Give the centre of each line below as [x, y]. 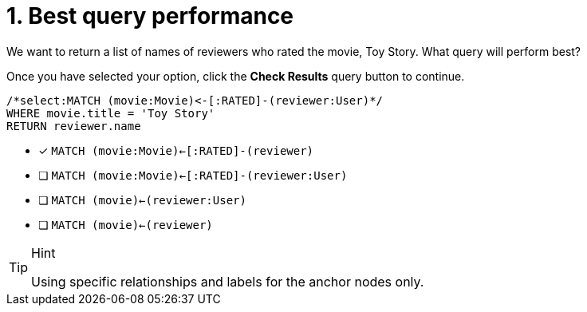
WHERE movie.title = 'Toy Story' [111, 113]
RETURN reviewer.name [74, 126]
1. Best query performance [150, 16]
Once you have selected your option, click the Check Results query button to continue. [236, 76]
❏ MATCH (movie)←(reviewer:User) [142, 199]
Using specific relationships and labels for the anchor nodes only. [228, 281]
